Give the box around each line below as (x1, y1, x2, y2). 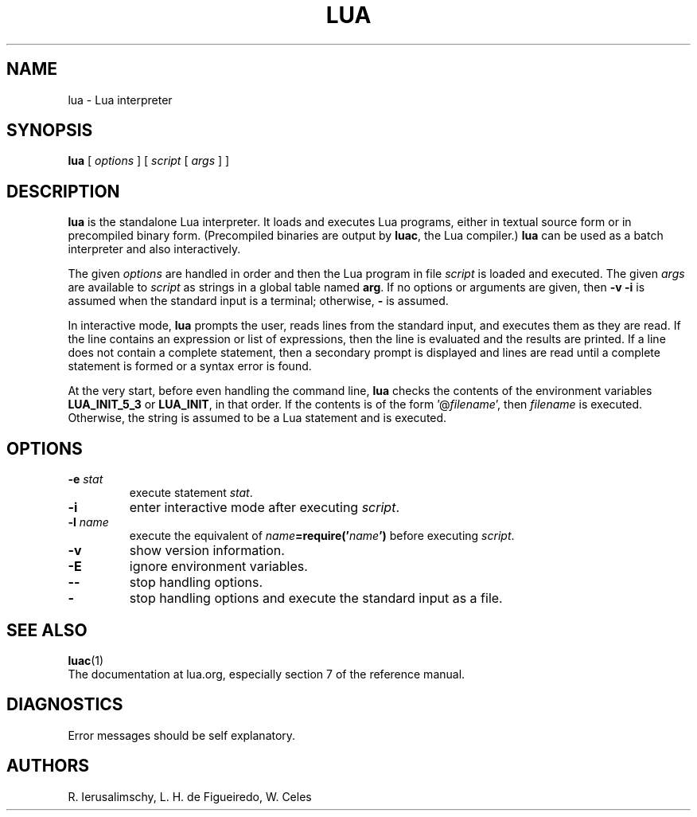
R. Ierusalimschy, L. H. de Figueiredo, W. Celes (68, 789, 312, 803)
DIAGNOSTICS (6, 694, 123, 715)
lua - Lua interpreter (68, 92, 173, 107)
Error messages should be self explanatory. (68, 728, 296, 742)
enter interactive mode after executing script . (129, 499, 399, 516)
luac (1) (68, 653, 104, 667)
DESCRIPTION (6, 181, 120, 201)
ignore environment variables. (129, 558, 308, 575)
